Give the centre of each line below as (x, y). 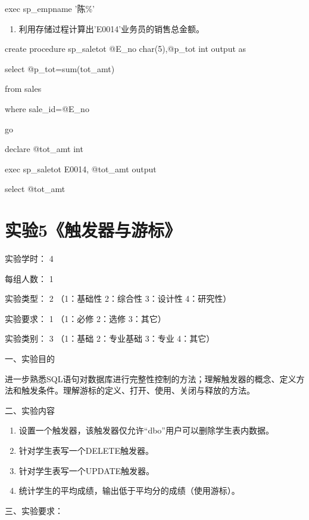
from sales (23, 89)
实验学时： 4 (29, 259)
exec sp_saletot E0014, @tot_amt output (81, 168)
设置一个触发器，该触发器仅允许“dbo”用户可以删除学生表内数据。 (146, 430)
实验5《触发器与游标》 (93, 230)
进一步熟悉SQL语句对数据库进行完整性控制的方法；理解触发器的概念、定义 (151, 378)
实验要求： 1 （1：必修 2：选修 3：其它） (85, 318)
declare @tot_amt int (44, 149)
